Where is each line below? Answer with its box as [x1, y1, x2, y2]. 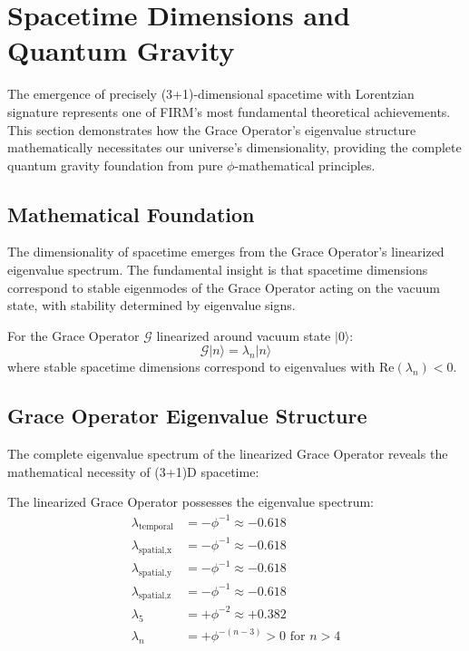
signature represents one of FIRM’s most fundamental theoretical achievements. [7, 102, 451, 121]
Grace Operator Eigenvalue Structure [7, 402, 367, 430]
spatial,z [138, 591, 171, 601]
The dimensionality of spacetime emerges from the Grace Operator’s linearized [7, 242, 445, 261]
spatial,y [138, 568, 172, 578]
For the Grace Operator [7, 325, 140, 345]
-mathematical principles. [234, 155, 376, 174]
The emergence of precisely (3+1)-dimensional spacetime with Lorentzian [7, 84, 415, 103]
